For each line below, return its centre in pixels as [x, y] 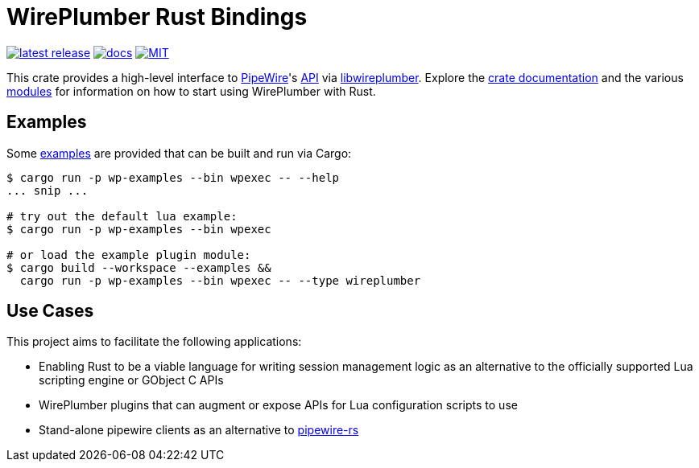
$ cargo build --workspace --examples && [139, 267]
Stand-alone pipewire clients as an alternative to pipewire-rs [199, 430]
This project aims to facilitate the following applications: [154, 342]
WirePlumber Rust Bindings [157, 17]
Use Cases [50, 311]
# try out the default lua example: [122, 216]
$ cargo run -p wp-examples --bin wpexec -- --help [173, 177]
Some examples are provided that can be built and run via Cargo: [179, 153]
